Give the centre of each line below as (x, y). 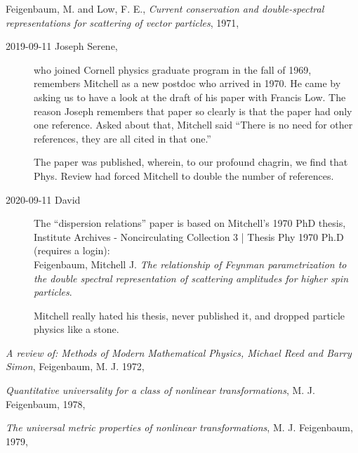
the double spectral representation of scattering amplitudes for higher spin (191, 278)
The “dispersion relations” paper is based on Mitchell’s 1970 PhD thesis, (190, 223)
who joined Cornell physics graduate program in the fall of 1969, (173, 69)
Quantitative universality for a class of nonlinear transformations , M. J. (160, 390)
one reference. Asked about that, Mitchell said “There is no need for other (193, 125)
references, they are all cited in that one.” (122, 138)
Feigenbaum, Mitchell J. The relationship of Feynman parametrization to (190, 264)
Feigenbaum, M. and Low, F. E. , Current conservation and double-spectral (165, 8)
